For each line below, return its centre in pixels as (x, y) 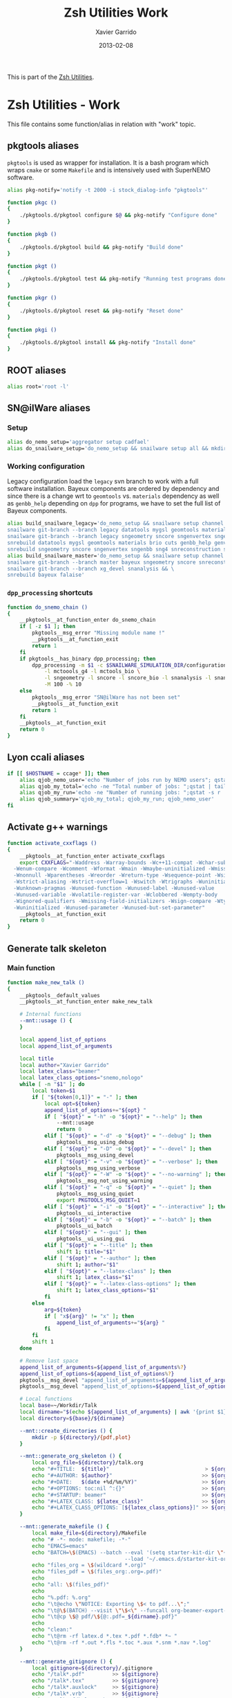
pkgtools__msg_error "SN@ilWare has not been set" (106, 697)
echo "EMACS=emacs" (60, 1546)
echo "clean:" (52, 1630)
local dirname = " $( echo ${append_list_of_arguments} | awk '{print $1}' (125, 1412)
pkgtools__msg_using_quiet (95, 1194)
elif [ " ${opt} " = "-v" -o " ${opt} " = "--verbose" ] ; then (131, 1161)
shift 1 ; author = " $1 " (87, 1264)
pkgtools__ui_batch (84, 1226)
